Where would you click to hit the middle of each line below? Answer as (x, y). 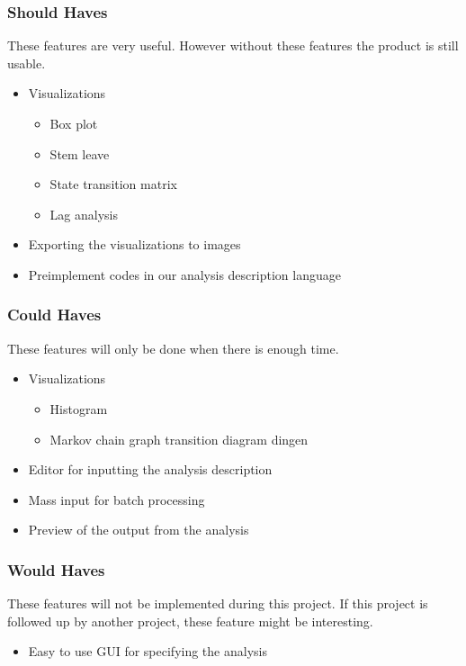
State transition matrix (113, 184)
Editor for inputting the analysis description (150, 469)
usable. (27, 63)
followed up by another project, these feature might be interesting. (190, 621)
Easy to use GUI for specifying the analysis (148, 651)
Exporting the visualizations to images (134, 244)
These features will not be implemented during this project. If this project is (218, 603)
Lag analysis (84, 214)
